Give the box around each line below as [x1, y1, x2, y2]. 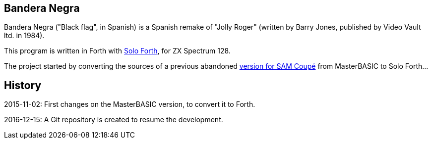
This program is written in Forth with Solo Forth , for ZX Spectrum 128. [4, 47, 231, 55]
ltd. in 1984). [4, 31, 45, 40]
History [4, 79, 42, 92]
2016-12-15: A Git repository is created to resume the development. [4, 115, 223, 124]
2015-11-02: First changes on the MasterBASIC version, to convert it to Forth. [4, 100, 255, 109]
